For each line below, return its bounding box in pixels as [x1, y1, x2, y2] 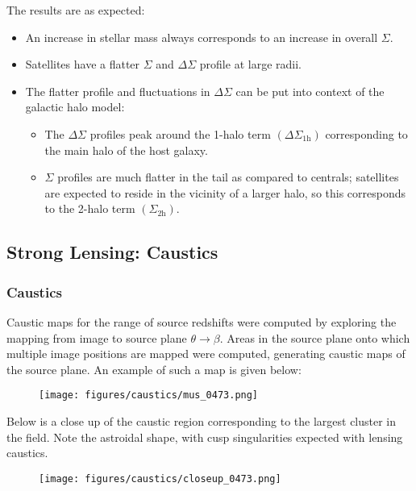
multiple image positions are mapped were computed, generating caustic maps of [6, 345, 406, 362]
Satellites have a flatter [25, 56, 140, 73]
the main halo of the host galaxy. [44, 141, 208, 158]
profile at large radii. [199, 56, 302, 73]
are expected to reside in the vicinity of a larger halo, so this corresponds [44, 184, 406, 201]
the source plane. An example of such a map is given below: [6, 360, 302, 377]
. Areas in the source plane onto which [219, 329, 410, 346]
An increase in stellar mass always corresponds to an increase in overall [25, 28, 378, 45]
